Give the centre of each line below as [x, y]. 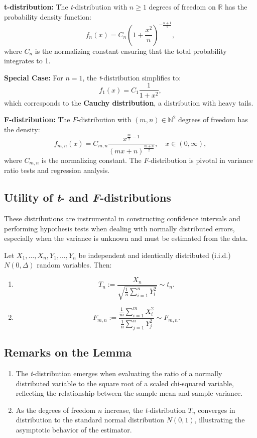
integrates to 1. [27, 61]
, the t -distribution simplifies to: [132, 77]
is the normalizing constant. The [91, 160]
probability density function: [48, 16]
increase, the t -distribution [145, 410]
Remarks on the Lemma [68, 352]
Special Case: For [34, 77]
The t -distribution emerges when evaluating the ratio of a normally [119, 373]
